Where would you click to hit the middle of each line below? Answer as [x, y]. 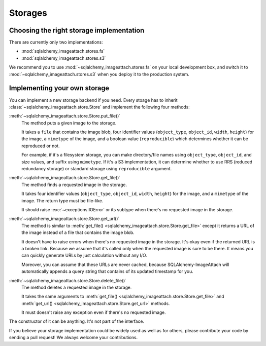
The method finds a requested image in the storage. [74, 185]
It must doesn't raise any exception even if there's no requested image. [94, 312]
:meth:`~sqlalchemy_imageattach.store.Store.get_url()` [64, 219]
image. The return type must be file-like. [62, 200]
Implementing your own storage [59, 88]
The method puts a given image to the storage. [69, 123]
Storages [28, 13]
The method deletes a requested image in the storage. [77, 287]
